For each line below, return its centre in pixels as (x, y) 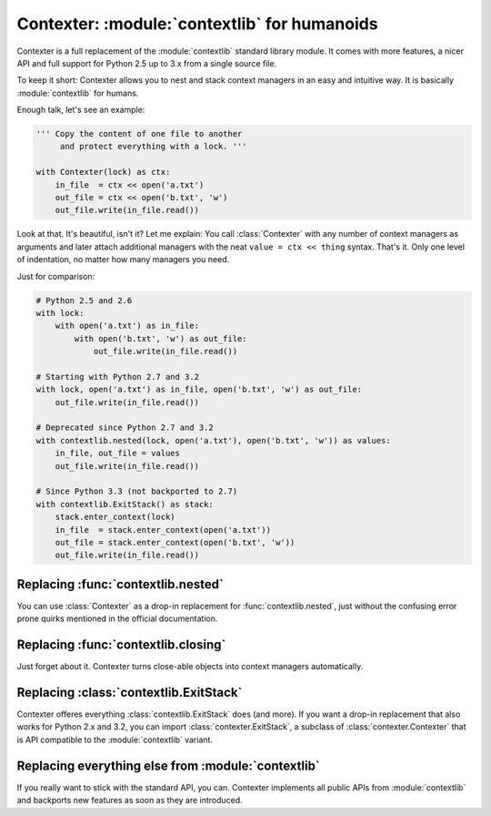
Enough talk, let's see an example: (81, 110)
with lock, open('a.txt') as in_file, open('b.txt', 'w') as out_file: (199, 390)
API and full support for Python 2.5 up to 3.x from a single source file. (147, 63)
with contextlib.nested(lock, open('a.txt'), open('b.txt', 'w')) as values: (213, 440)
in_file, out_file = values (118, 454)
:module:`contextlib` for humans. (78, 93)
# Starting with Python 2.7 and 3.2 (118, 377)
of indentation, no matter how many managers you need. (123, 260)
